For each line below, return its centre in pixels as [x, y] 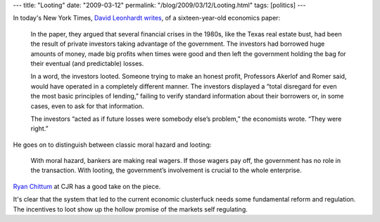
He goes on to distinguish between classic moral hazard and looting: [112, 145]
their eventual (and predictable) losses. [87, 63]
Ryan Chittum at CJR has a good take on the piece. [87, 186]
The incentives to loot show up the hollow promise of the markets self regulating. [130, 209]
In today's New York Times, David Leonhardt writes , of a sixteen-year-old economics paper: [147, 18]
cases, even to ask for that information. [87, 106]
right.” [39, 129]
